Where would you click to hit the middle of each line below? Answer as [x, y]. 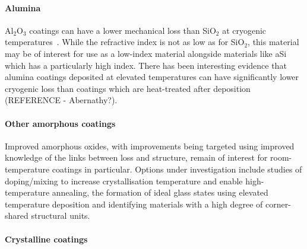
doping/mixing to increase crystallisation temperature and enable [124, 181]
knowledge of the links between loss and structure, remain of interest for [136, 157]
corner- [278, 204]
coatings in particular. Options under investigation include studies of [177, 169]
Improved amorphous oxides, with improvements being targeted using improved [150, 146]
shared [17, 216]
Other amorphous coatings [60, 123]
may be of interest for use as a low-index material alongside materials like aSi [146, 53]
